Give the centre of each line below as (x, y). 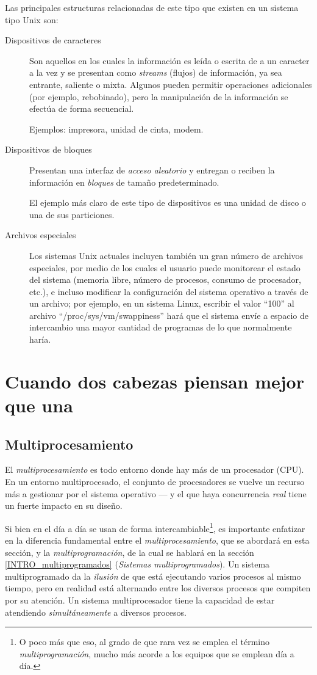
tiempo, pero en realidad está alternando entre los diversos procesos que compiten (158, 588)
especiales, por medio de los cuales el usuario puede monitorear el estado (165, 267)
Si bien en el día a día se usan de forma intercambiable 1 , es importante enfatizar (155, 527)
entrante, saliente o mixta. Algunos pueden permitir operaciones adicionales (171, 84)
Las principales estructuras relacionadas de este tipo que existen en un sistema (152, 7)
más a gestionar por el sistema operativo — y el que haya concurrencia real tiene (156, 493)
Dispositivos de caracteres (53, 40)
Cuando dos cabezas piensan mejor (155, 381)
